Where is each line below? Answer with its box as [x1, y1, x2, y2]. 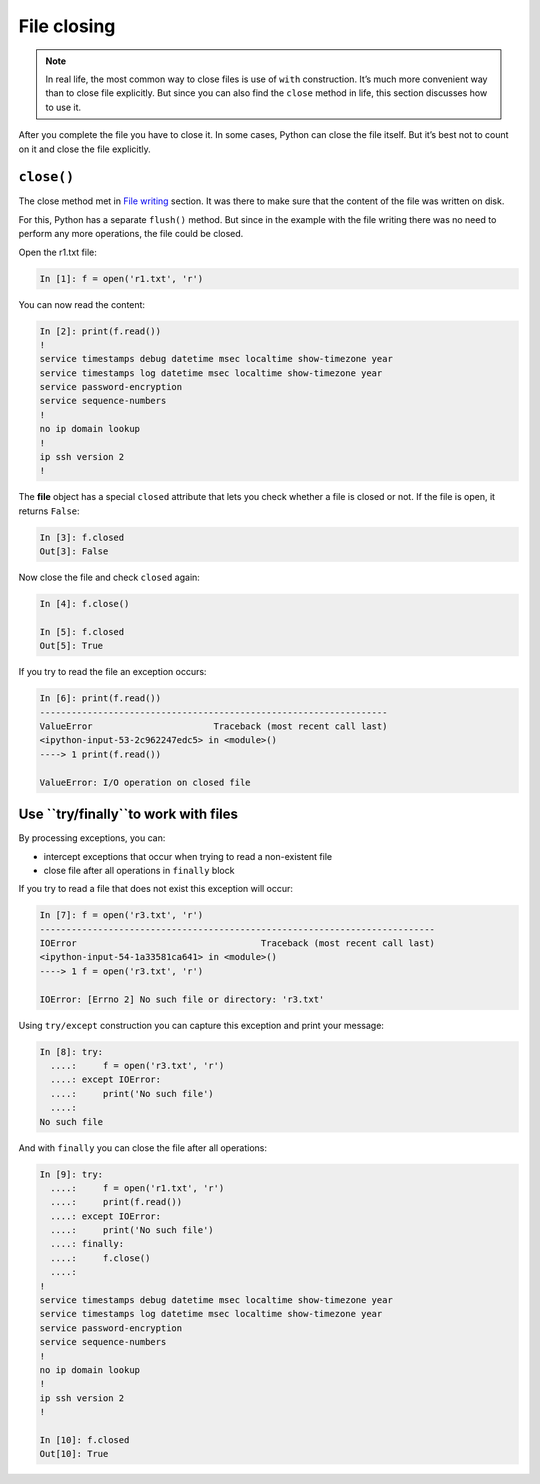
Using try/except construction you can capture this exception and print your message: [18, 1019, 385, 1031]
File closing [18, 15, 116, 37]
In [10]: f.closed [39, 1434, 130, 1445]
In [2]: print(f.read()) [39, 325, 162, 337]
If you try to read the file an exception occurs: [18, 666, 207, 678]
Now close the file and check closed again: [18, 571, 200, 584]
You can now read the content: [18, 298, 145, 310]
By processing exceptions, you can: [18, 832, 166, 844]
